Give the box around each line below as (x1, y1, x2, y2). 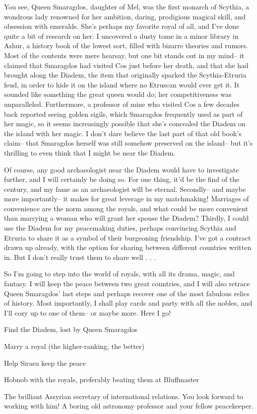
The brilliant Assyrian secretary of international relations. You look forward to (4, 391, 244, 401)
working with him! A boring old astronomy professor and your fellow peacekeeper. (4, 401, 254, 411)
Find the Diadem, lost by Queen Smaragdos (4, 324, 137, 334)
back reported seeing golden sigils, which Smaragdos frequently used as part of (4, 108, 243, 119)
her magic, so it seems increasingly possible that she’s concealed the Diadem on (4, 118, 246, 129)
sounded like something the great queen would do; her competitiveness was (4, 89, 232, 99)
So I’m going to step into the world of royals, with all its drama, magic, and (4, 268, 235, 279)
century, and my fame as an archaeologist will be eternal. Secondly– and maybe (4, 183, 246, 194)
